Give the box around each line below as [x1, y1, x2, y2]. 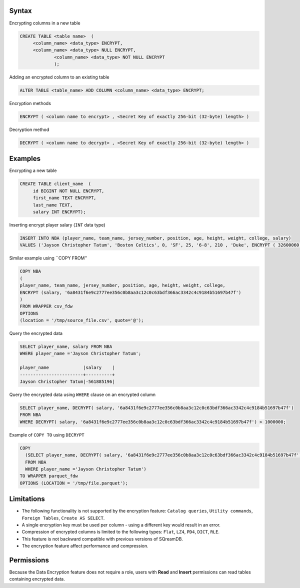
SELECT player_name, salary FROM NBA [19, 344, 112, 349]
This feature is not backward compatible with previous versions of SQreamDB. [21, 535, 183, 542]
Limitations [9, 495, 45, 503]
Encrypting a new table [9, 167, 57, 173]
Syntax [9, 6, 32, 15]
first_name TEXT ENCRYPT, [32, 195, 97, 201]
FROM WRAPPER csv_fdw [19, 303, 73, 309]
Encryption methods [9, 100, 51, 106]
